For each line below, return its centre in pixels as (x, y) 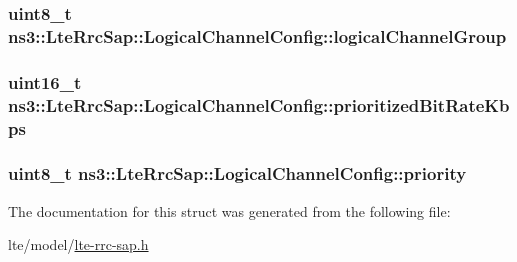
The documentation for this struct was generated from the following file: (229, 210)
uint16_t (45, 81)
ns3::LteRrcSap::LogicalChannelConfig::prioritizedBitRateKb (259, 104)
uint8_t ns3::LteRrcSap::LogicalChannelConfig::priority (237, 173)
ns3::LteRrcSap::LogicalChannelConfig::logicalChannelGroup (257, 35)
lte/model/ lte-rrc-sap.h (78, 244)
